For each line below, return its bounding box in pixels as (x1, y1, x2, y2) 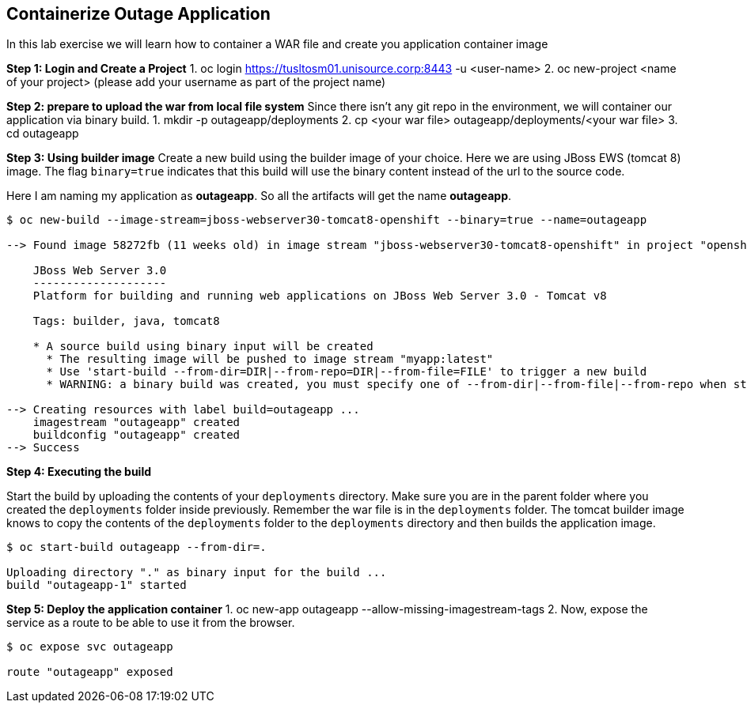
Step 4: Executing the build (6, 465, 152, 479)
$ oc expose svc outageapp (6, 640, 173, 654)
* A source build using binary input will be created (32, 340, 373, 353)
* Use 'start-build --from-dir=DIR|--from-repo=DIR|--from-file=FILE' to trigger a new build (46, 365, 647, 379)
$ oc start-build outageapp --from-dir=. (6, 541, 267, 554)
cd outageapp (6, 126, 79, 141)
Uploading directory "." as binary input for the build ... (6, 566, 387, 579)
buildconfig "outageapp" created (32, 428, 241, 442)
